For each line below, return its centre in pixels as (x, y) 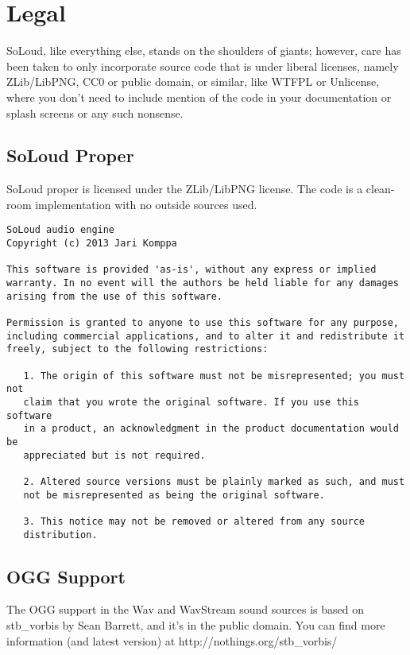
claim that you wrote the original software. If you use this (191, 403)
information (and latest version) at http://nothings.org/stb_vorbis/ (172, 640)
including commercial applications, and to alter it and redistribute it (206, 336)
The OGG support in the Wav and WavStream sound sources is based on (185, 609)
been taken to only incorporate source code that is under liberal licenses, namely (203, 66)
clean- (380, 189)
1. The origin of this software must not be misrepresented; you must (214, 376)
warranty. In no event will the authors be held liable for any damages (203, 283)
